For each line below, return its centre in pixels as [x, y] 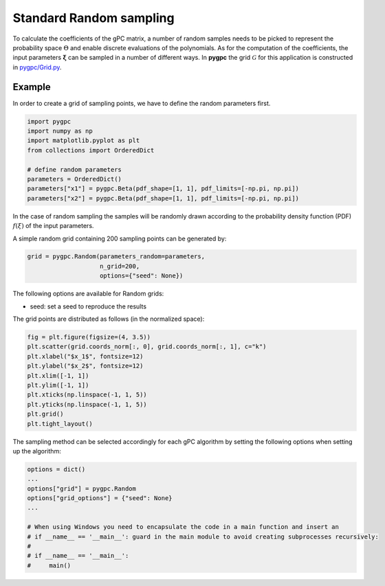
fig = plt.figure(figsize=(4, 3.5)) [89, 337]
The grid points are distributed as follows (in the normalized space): [109, 319]
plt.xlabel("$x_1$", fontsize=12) [85, 356]
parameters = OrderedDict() [74, 179]
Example [32, 87]
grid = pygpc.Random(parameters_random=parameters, [116, 257]
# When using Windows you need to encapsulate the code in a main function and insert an [183, 527]
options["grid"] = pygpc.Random [82, 488]
